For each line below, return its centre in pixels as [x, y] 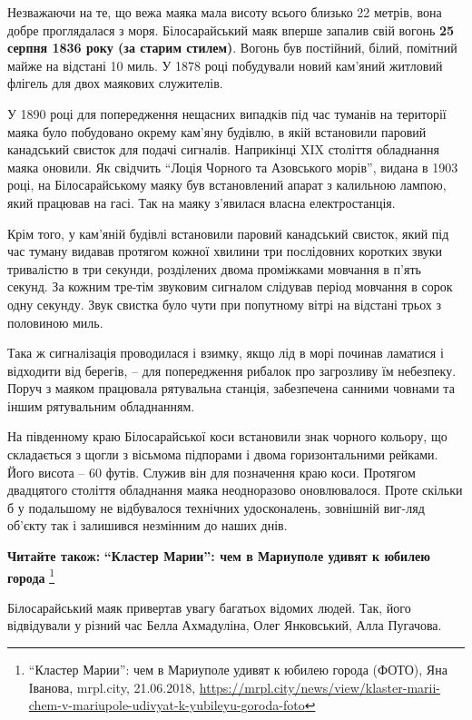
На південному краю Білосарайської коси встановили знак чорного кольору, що [227, 436]
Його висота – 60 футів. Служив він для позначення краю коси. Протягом [211, 472]
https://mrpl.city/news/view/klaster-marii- [320, 687]
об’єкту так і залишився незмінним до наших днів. [147, 525]
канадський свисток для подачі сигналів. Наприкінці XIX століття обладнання [223, 149]
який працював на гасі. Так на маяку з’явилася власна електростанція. [202, 202]
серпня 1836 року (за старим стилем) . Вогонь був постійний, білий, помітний [232, 48]
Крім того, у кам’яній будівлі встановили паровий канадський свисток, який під [228, 233]
